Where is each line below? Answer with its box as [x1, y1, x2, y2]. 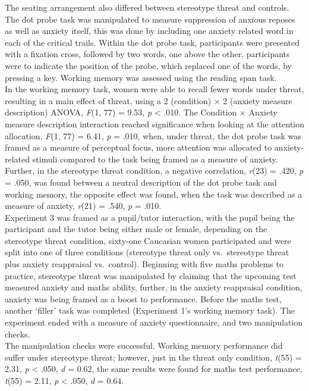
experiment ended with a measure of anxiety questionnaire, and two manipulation [5, 316, 303, 329]
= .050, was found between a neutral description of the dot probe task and [5, 176, 277, 188]
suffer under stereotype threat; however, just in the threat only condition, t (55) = [5, 351, 302, 363]
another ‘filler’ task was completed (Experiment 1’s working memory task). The [5, 304, 295, 317]
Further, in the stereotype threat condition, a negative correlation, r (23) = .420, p [5, 164, 304, 177]
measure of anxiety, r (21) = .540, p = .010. [5, 199, 162, 212]
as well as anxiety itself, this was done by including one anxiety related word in [5, 24, 294, 37]
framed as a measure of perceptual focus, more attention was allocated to [5, 141, 272, 154]
